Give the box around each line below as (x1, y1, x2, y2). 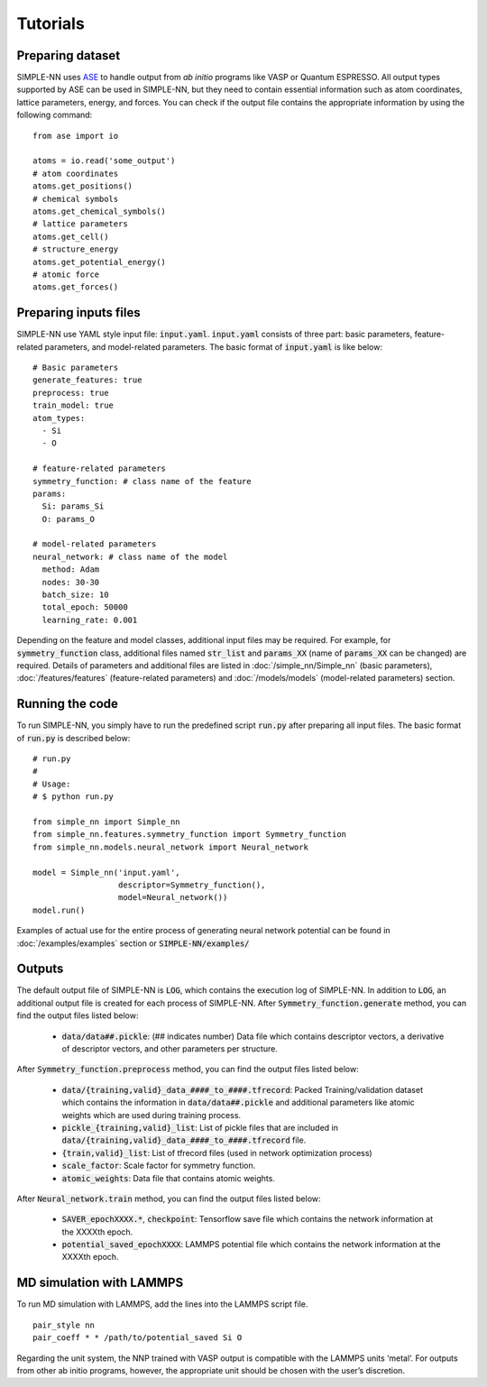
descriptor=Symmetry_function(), (117, 879, 266, 890)
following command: (16, 109, 93, 121)
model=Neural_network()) (117, 893, 228, 903)
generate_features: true (32, 375, 142, 385)
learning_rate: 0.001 (41, 614, 138, 625)
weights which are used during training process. (61, 1109, 242, 1120)
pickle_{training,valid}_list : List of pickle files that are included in (61, 1122, 338, 1133)
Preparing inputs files (16, 305, 141, 320)
